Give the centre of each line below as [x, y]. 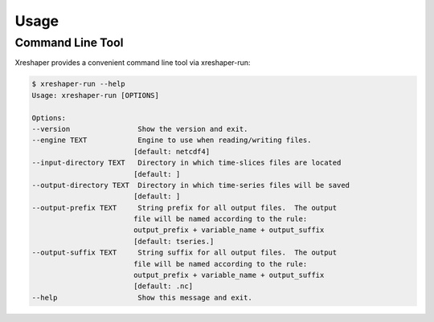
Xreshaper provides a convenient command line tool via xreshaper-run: [133, 63]
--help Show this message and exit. [142, 298]
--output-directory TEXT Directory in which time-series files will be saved [190, 185]
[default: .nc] [163, 286]
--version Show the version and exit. [140, 129]
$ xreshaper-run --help [79, 84]
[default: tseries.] [174, 241]
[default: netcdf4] [172, 151]
